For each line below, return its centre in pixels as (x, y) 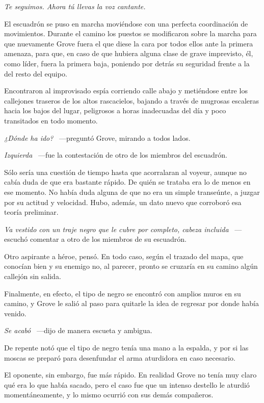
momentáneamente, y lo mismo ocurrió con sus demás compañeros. (109, 395)
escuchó (16, 239)
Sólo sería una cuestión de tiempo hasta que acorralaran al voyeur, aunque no (125, 172)
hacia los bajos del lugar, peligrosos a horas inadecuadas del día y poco (115, 110)
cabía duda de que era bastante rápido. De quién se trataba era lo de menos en (127, 182)
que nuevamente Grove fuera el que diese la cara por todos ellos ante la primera (129, 43)
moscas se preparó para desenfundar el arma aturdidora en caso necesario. (120, 357)
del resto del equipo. (36, 73)
